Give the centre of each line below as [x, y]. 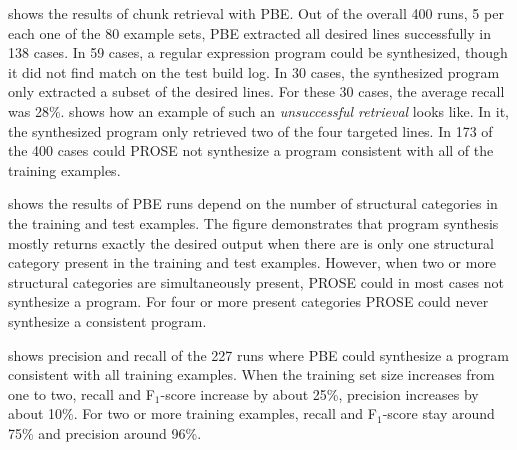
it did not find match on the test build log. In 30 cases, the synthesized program [254, 71]
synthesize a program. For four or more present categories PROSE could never [248, 301]
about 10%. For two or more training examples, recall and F [192, 413]
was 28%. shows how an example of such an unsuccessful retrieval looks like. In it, [259, 110]
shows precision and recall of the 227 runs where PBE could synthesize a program [258, 354]
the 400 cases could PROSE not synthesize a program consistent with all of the [251, 150]
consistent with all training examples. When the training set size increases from [251, 374]
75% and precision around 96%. [105, 432]
